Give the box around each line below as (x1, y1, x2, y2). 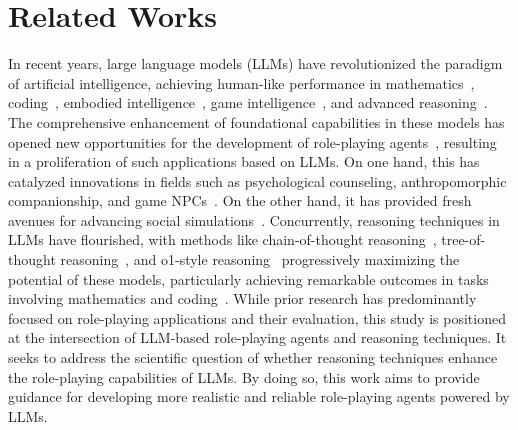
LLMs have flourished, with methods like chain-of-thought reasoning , (8, 229, 437, 250)
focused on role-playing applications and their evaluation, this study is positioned (8, 307, 506, 328)
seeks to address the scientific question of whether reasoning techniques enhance (8, 347, 498, 368)
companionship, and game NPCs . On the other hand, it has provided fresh (8, 190, 472, 211)
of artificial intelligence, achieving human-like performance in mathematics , (8, 72, 475, 93)
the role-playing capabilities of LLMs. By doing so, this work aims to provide (8, 366, 480, 387)
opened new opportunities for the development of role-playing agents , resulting (8, 131, 497, 152)
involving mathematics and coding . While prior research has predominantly (8, 288, 477, 309)
